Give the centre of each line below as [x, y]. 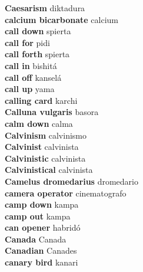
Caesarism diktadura [45, 8]
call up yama [30, 89]
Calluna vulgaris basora [52, 112]
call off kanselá [33, 77]
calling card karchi [41, 100]
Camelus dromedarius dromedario [71, 181]
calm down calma [39, 123]
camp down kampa [42, 204]
